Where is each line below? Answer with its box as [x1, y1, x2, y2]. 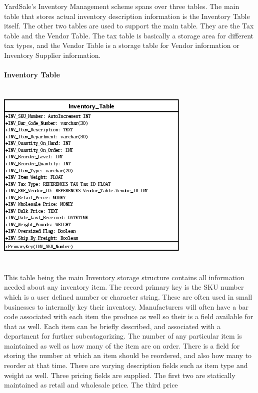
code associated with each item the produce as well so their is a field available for [4, 311, 253, 322]
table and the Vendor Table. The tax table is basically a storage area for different [4, 30, 253, 40]
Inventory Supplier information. [4, 49, 101, 60]
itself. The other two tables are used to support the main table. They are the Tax [4, 20, 254, 31]
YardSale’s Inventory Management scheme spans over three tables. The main [4, 1, 239, 11]
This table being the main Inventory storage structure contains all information [4, 272, 244, 282]
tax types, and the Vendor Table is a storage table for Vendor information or [4, 40, 239, 50]
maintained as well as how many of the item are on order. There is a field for [4, 340, 240, 351]
